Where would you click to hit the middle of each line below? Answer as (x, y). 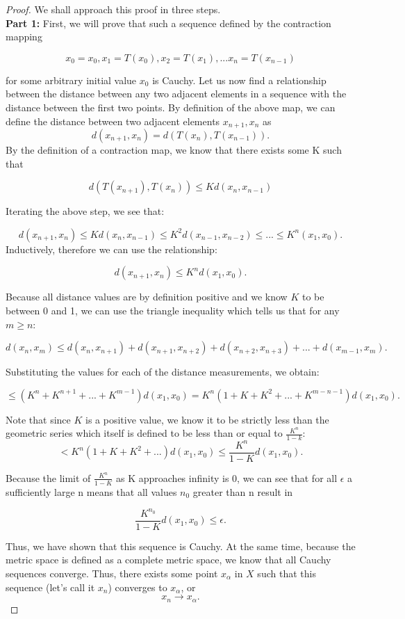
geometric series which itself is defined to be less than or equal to (144, 433)
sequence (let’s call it (50, 587)
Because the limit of (48, 477)
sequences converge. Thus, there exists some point (112, 573)
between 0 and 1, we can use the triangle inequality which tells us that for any (173, 310)
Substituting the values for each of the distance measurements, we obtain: (163, 372)
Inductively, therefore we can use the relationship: (111, 249)
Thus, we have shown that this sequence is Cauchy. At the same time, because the (181, 546)
